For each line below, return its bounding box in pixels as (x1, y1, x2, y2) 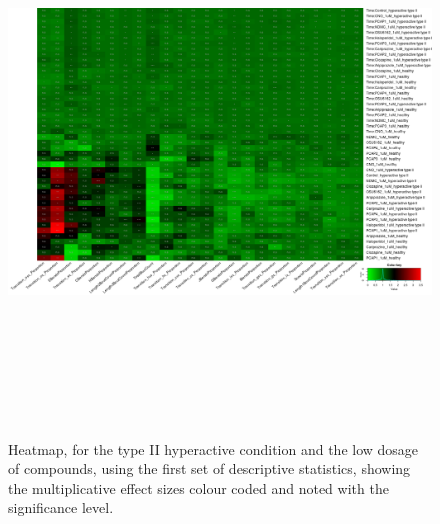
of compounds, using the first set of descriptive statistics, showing (8, 458, 411, 479)
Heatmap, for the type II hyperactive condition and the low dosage (8, 438, 419, 459)
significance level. (8, 497, 114, 518)
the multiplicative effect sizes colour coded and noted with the (8, 477, 389, 498)
